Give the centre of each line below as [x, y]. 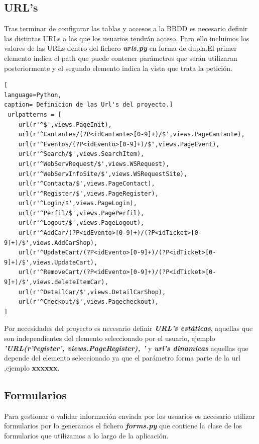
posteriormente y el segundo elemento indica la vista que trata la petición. [118, 68]
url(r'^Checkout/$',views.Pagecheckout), [88, 302]
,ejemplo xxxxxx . [32, 367]
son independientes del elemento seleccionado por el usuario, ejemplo [110, 338]
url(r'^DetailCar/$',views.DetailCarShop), [92, 292]
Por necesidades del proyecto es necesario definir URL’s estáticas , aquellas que [128, 328]
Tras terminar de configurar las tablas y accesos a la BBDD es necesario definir [126, 28]
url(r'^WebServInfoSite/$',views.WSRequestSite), [103, 174]
